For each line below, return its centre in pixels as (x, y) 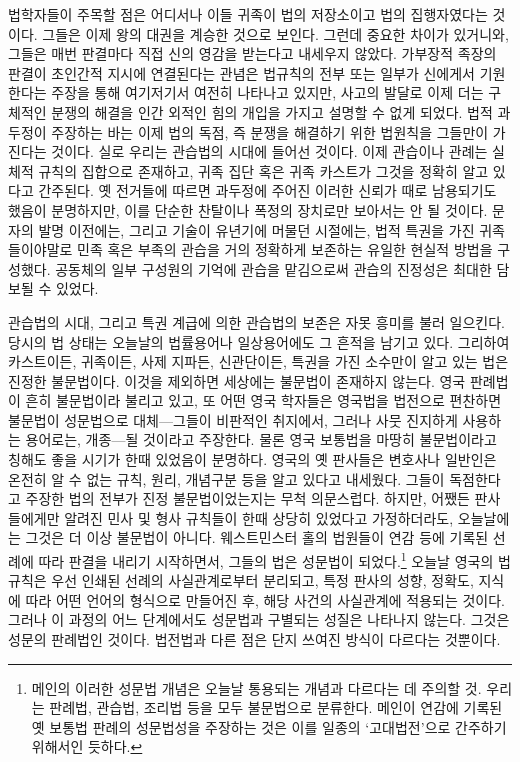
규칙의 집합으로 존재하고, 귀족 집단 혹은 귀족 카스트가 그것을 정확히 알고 (263, 170)
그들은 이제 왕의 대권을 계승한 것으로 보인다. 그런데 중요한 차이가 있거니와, (275, 33)
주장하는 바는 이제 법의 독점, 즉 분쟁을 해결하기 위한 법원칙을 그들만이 (270, 131)
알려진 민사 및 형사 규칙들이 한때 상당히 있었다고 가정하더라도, (259, 517)
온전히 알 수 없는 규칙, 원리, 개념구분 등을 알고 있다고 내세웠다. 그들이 (226, 478)
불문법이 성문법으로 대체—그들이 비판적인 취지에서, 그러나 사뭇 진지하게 (233, 419)
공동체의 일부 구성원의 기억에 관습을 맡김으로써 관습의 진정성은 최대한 (273, 268)
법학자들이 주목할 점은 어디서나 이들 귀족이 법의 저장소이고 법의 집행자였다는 (248, 14)
